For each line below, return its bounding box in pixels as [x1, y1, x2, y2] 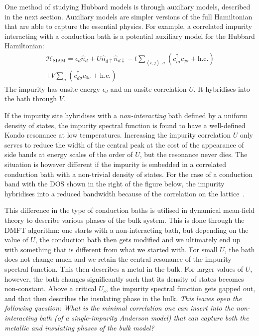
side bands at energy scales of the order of [4, 149, 133, 160]
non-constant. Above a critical [4, 283, 97, 294]
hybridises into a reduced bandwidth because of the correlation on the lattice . [4, 188, 245, 198]
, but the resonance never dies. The [139, 149, 248, 160]
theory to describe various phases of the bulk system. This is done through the [4, 215, 245, 225]
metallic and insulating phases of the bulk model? [4, 322, 154, 333]
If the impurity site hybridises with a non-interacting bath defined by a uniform [4, 110, 248, 121]
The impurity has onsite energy [4, 83, 100, 94]
